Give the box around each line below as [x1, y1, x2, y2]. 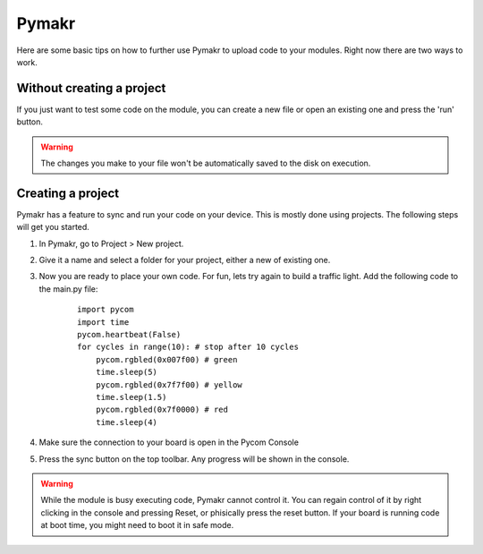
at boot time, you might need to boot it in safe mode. [40, 520, 234, 531]
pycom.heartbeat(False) [77, 329, 182, 340]
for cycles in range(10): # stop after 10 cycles [77, 342, 300, 353]
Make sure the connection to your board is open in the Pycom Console [38, 437, 300, 447]
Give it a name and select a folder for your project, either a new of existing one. [38, 255, 331, 266]
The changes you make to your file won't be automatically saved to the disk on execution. [40, 158, 371, 169]
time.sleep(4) [95, 417, 158, 427]
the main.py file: [38, 283, 98, 294]
